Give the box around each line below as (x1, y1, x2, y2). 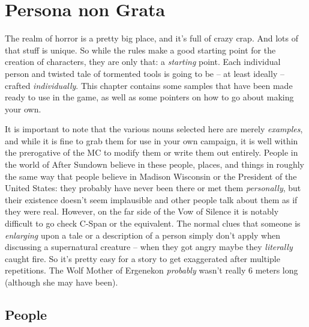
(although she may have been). (5, 276, 118, 288)
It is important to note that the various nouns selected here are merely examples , (5, 123, 303, 135)
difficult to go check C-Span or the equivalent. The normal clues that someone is (5, 217, 301, 230)
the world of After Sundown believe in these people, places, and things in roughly (5, 158, 304, 171)
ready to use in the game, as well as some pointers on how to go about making (5, 91, 294, 103)
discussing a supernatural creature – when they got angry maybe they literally (5, 240, 293, 253)
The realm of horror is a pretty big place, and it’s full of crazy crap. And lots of (5, 32, 298, 44)
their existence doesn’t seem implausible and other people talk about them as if (5, 193, 298, 206)
